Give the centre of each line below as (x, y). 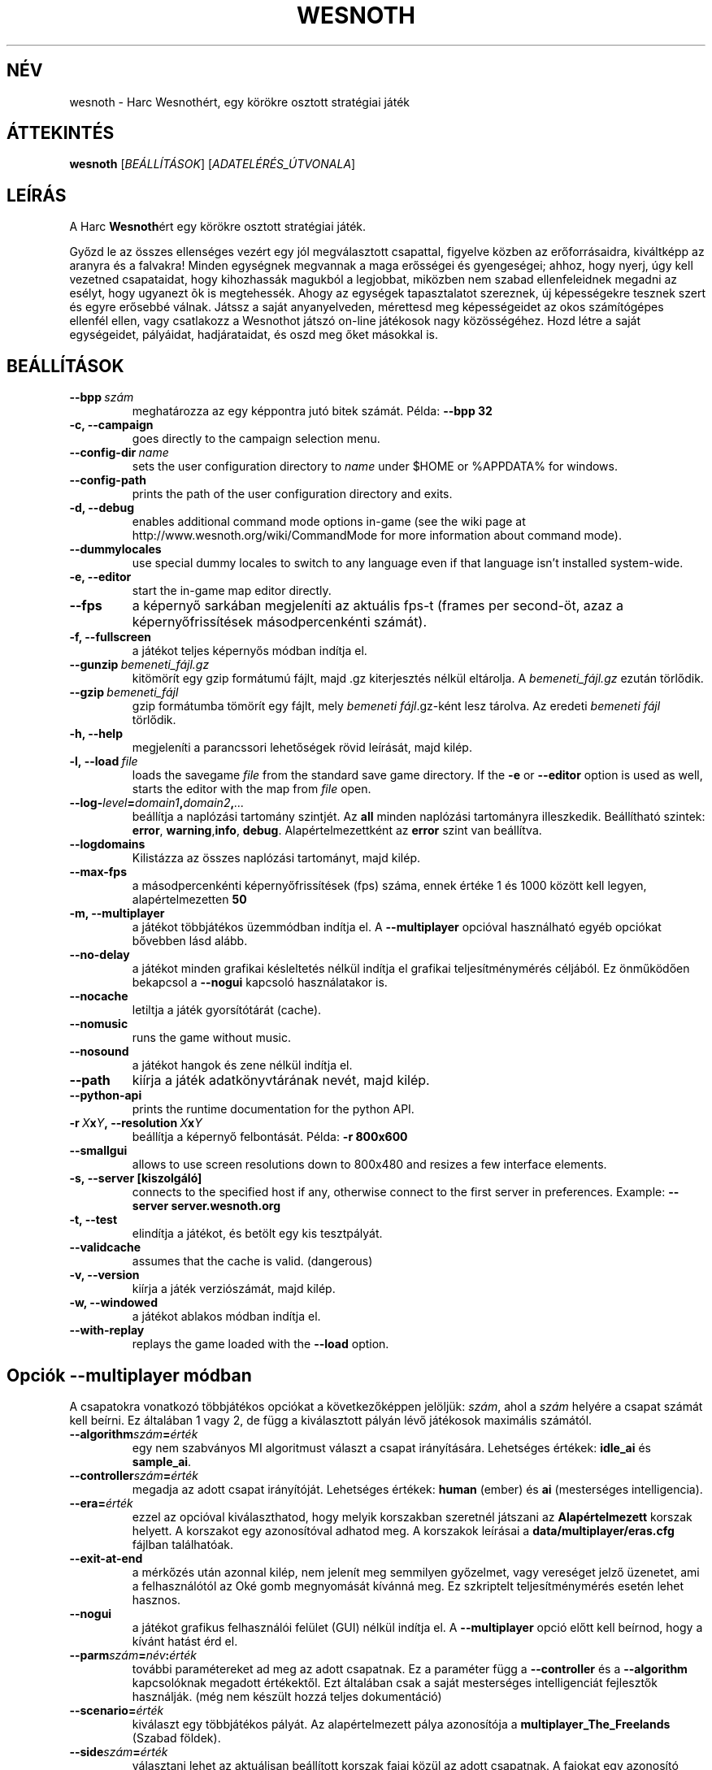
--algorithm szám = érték (134, 1434)
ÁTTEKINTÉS (61, 133)
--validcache (105, 1247)
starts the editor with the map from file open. (252, 789)
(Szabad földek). (176, 1737)
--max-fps (98, 872)
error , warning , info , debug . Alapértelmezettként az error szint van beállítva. (337, 831)
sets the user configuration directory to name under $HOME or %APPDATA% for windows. (375, 466)
